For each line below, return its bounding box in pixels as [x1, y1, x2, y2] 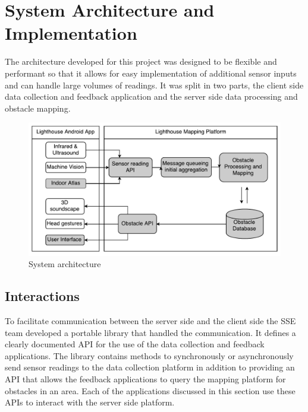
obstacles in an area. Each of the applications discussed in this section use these [5, 384, 296, 397]
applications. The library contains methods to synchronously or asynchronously [5, 349, 294, 362]
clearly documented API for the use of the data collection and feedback [5, 338, 265, 350]
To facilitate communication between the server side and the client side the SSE [5, 315, 296, 327]
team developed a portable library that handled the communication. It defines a [5, 326, 296, 338]
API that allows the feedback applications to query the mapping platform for [5, 373, 286, 385]
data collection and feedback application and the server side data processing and [5, 90, 298, 103]
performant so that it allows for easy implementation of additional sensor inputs [5, 66, 297, 79]
